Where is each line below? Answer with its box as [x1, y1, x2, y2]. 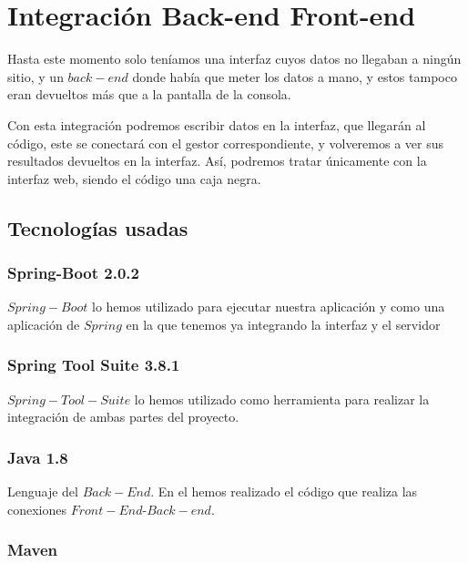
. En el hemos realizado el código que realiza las [150, 482, 418, 501]
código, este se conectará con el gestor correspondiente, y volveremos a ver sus [7, 133, 444, 152]
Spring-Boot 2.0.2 [7, 261, 139, 283]
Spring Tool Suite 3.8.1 [7, 353, 180, 376]
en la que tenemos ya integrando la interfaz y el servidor [126, 314, 441, 333]
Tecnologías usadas [7, 213, 188, 241]
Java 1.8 [7, 445, 68, 468]
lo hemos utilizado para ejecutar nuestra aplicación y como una [91, 297, 445, 316]
